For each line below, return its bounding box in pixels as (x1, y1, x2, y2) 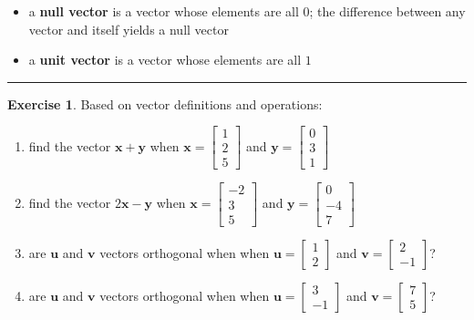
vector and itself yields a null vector (28, 19, 229, 38)
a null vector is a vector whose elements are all (28, 2, 299, 20)
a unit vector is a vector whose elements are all (28, 50, 302, 69)
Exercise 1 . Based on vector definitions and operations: (7, 94, 323, 113)
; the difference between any (309, 2, 466, 20)
